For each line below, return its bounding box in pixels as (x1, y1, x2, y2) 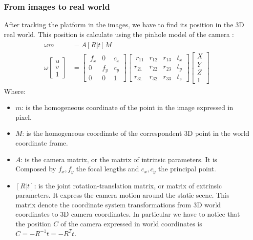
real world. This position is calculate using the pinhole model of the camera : (4, 29, 234, 39)
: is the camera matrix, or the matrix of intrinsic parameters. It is (21, 154, 217, 164)
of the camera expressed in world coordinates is (60, 219, 202, 229)
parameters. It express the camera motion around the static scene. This (15, 190, 230, 200)
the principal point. (158, 164, 216, 174)
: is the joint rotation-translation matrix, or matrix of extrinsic (34, 180, 222, 190)
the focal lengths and (76, 164, 139, 174)
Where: (4, 86, 25, 96)
